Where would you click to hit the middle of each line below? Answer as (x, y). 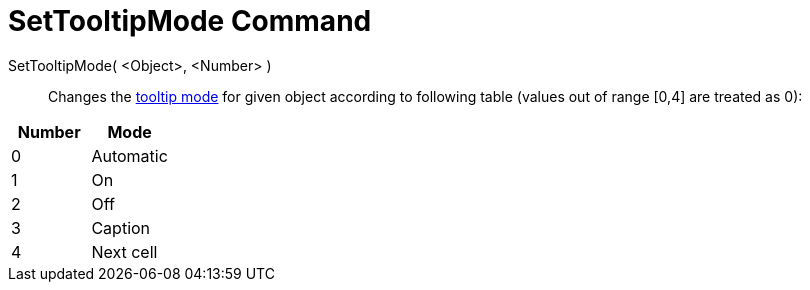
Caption (121, 227)
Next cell (124, 251)
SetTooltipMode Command (190, 21)
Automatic (129, 155)
